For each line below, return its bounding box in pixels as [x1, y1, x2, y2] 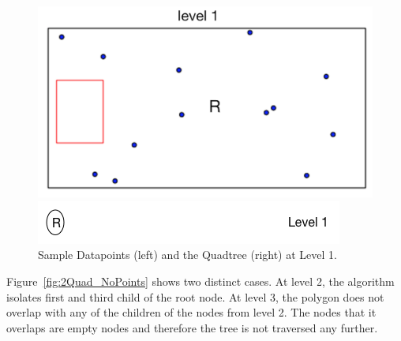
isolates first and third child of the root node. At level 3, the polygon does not [6, 288, 384, 305]
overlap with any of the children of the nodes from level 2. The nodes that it [6, 304, 377, 320]
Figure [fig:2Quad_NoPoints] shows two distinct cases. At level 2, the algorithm [6, 273, 395, 289]
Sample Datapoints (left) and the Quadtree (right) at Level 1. [38, 246, 337, 263]
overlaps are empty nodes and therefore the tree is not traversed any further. [6, 319, 378, 335]
